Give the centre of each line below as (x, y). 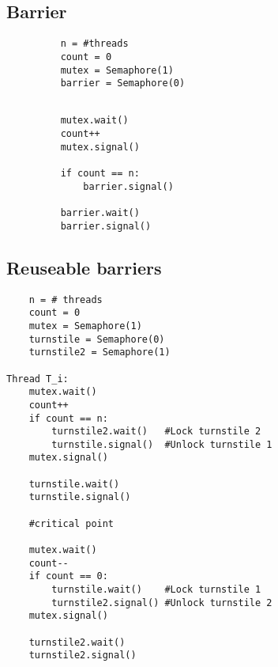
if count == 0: (68, 576)
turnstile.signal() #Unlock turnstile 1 (162, 444)
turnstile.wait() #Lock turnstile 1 (156, 590)
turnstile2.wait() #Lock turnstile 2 (156, 432)
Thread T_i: (38, 379)
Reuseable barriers (84, 267)
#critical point (71, 523)
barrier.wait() (100, 213)
